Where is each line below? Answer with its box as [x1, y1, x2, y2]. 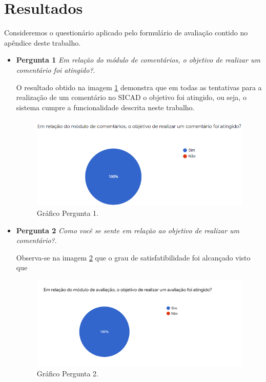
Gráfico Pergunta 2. [36, 368, 98, 379]
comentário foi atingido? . [16, 64, 95, 75]
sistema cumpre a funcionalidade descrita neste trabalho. [16, 102, 195, 112]
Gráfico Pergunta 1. [36, 208, 98, 218]
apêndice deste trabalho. [4, 37, 81, 48]
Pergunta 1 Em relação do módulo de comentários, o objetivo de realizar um [16, 54, 260, 65]
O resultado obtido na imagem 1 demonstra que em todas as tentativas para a [16, 82, 262, 92]
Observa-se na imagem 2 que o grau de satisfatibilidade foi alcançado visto [16, 252, 251, 263]
